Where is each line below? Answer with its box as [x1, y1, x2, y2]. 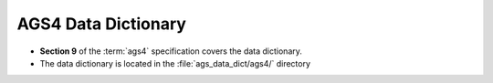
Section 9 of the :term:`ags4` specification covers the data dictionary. [39, 46, 303, 57]
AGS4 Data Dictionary [16, 14, 187, 34]
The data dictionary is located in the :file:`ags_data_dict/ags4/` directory [39, 57, 310, 68]
